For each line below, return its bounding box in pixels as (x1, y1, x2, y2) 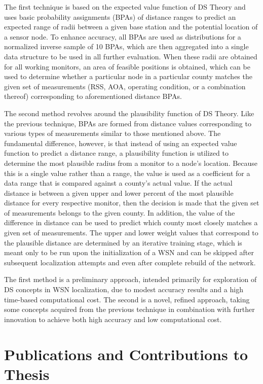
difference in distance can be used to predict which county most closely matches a (4, 217, 258, 228)
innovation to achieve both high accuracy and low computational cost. (4, 313, 222, 324)
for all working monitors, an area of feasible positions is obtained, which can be (4, 61, 250, 72)
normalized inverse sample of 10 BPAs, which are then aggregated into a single (4, 41, 249, 52)
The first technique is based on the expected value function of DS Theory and (4, 2, 246, 12)
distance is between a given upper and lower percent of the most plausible (4, 187, 234, 198)
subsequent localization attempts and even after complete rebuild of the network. (4, 257, 256, 267)
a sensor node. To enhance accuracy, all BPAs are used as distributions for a (4, 31, 241, 42)
